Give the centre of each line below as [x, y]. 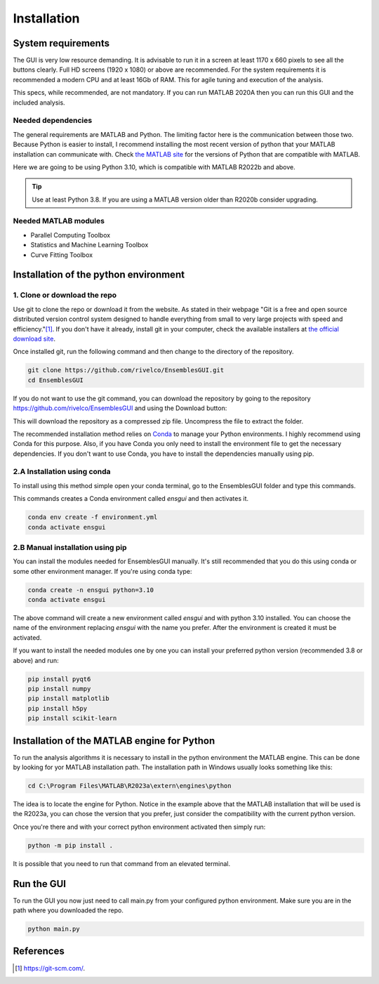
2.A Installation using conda [62, 472]
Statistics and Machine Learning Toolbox [89, 245]
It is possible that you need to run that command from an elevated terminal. [122, 863]
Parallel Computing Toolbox [71, 235]
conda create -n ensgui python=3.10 [91, 590]
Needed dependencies [53, 121]
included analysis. [39, 103]
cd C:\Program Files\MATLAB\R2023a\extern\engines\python [129, 786]
